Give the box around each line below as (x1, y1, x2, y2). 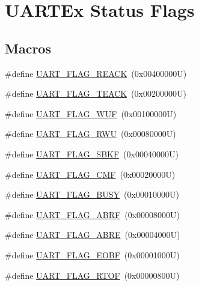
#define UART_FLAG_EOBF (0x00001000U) (5, 248, 180, 261)
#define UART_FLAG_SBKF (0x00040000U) (5, 147, 179, 160)
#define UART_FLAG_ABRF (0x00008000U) (5, 208, 180, 221)
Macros (5, 38, 51, 57)
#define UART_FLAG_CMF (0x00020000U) (5, 168, 176, 180)
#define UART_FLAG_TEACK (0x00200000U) (5, 87, 186, 100)
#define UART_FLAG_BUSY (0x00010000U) (5, 188, 179, 201)
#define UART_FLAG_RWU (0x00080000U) (5, 127, 176, 140)
